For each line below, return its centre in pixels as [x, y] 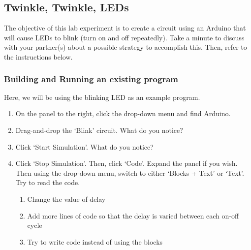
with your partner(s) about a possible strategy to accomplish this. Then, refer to [125, 47]
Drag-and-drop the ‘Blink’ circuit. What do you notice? [99, 130]
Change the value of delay [66, 199]
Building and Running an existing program [91, 78]
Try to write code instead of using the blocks [95, 241]
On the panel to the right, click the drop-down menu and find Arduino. [123, 113]
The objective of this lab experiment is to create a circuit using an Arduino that [125, 28]
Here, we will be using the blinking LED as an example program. [102, 97]
